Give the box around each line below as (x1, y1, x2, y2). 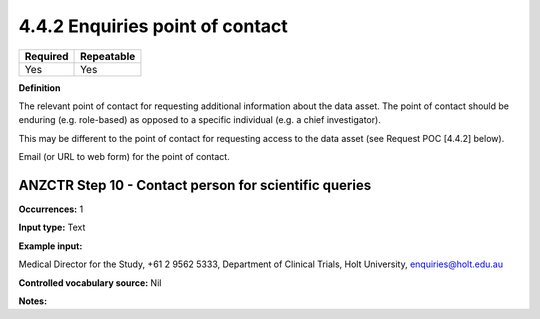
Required (24, 49, 69, 63)
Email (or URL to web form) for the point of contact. (18, 151, 230, 163)
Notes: (18, 295, 48, 307)
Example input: (18, 240, 83, 252)
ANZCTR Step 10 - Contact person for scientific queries (18, 176, 372, 194)
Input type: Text (18, 221, 86, 234)
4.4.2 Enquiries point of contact (18, 15, 289, 37)
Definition (18, 81, 61, 94)
